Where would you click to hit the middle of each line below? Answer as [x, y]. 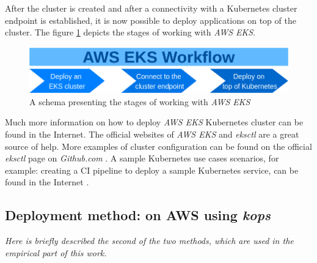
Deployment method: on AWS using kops [138, 215]
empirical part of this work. [56, 252]
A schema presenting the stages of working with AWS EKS [140, 101]
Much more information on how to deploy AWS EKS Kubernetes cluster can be [154, 122]
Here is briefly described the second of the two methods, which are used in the [149, 241]
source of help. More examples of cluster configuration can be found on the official [158, 146]
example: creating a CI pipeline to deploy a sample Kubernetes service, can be [152, 170]
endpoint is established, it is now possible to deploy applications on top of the [151, 20]
